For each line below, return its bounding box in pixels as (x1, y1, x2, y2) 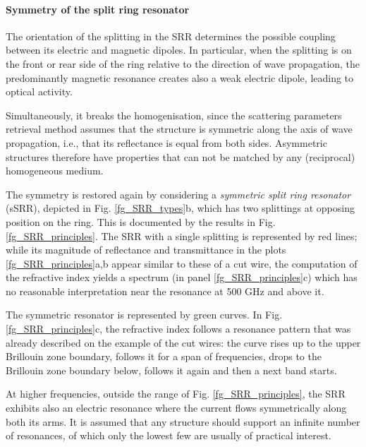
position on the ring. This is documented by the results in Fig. (6, 214, 276, 229)
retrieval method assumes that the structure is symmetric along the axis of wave (6, 121, 353, 136)
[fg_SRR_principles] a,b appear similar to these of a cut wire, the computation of (6, 256, 358, 270)
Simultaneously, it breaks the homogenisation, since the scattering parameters (6, 107, 342, 122)
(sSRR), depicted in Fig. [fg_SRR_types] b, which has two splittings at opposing (6, 201, 355, 215)
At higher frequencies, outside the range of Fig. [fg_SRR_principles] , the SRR (6, 386, 346, 401)
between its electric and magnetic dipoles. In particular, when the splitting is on (6, 42, 352, 57)
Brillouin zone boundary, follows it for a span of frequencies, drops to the (6, 349, 322, 364)
